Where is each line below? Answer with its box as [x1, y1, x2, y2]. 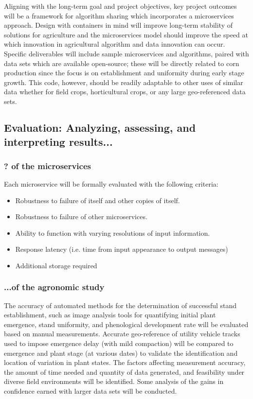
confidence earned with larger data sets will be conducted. [4, 386, 177, 396]
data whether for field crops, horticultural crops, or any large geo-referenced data [4, 87, 246, 97]
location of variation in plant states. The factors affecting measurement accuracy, [4, 357, 246, 367]
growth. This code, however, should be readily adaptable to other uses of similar [4, 77, 243, 87]
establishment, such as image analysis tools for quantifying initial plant [4, 310, 216, 320]
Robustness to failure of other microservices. [15, 211, 147, 222]
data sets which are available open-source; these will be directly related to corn [4, 58, 239, 68]
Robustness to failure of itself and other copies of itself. [15, 195, 180, 205]
